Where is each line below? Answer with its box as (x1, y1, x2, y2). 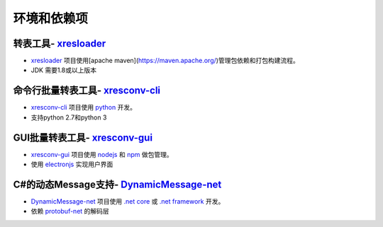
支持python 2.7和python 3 (30, 113, 107, 122)
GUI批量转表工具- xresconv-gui (13, 132, 152, 144)
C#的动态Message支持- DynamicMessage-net (13, 178, 222, 190)
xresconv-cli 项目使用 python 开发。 (30, 103, 136, 112)
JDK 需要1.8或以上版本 (30, 66, 97, 74)
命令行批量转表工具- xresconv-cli (13, 85, 161, 97)
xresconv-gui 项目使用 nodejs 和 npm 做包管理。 (30, 150, 173, 158)
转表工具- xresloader (13, 37, 106, 50)
